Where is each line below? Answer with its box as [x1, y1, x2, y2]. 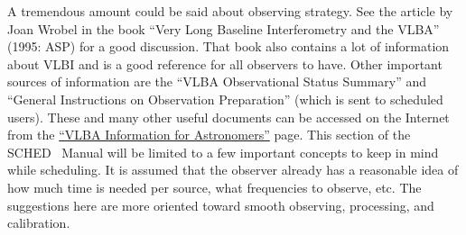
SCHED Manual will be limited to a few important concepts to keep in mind [7, 142, 439, 161]
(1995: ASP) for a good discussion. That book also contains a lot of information [7, 37, 450, 56]
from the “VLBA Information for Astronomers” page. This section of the [7, 125, 411, 144]
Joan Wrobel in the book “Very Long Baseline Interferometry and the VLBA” [7, 19, 440, 38]
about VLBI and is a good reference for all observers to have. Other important [7, 54, 443, 73]
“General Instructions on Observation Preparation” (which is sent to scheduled [7, 89, 443, 108]
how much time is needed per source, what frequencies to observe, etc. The [7, 177, 422, 196]
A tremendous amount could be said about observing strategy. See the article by [7, 2, 453, 20]
